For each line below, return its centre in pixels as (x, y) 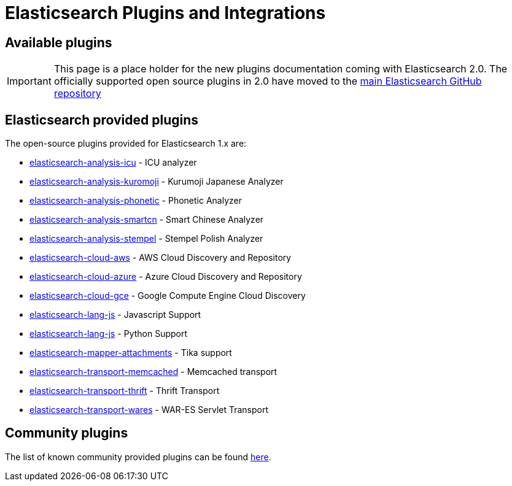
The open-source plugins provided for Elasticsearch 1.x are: (126, 144)
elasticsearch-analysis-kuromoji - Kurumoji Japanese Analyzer (157, 182)
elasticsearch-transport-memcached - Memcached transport (153, 372)
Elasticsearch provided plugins (102, 120)
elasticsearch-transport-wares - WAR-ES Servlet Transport (149, 410)
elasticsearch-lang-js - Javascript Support (115, 315)
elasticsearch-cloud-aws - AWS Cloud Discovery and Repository (161, 258)
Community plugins (67, 433)
